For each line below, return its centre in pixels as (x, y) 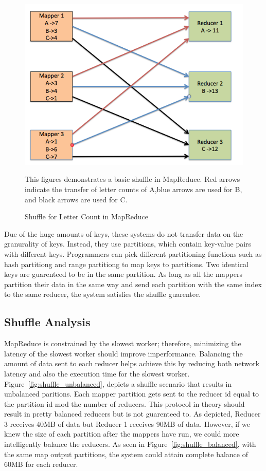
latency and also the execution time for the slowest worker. (97, 373)
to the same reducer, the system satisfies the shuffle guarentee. (103, 294)
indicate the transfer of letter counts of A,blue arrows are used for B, (134, 189)
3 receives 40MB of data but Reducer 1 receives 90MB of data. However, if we (127, 423)
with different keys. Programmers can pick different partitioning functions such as (133, 253)
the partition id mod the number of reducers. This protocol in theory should (125, 403)
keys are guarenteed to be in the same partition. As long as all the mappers (123, 274)
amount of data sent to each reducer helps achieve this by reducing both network (132, 363)
